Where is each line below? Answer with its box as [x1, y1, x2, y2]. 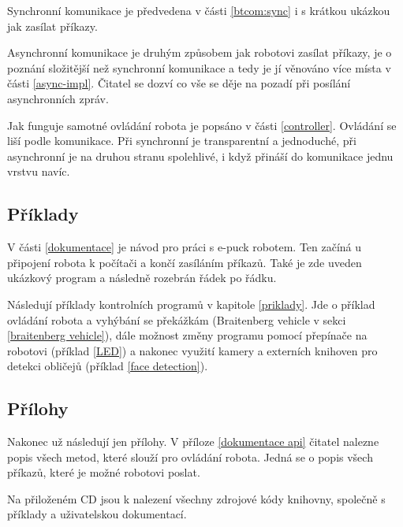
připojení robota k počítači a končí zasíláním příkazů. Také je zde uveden [7, 254, 362, 270]
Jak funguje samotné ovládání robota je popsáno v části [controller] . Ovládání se [7, 117, 397, 133]
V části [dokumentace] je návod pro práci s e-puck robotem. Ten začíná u [7, 239, 362, 255]
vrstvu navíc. [7, 163, 70, 180]
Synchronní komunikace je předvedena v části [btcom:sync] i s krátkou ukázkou [7, 2, 390, 18]
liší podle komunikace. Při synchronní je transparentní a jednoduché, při [7, 132, 356, 149]
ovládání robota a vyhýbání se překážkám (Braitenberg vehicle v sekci [7, 311, 346, 328]
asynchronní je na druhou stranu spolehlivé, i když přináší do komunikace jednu [7, 147, 394, 164]
